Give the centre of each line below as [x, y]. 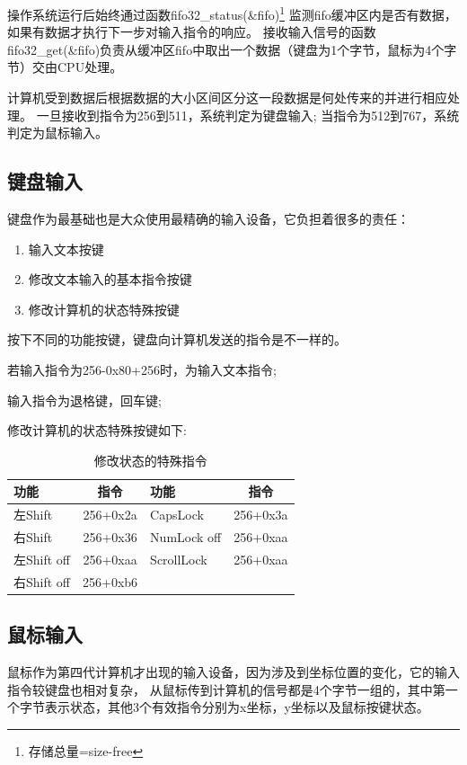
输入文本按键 [66, 249]
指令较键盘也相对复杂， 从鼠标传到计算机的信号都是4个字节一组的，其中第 [226, 689]
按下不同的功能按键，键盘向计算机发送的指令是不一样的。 [177, 339]
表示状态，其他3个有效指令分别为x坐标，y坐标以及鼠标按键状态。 [237, 707]
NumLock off [186, 537]
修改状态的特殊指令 [150, 460]
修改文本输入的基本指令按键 [110, 279]
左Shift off [42, 559]
